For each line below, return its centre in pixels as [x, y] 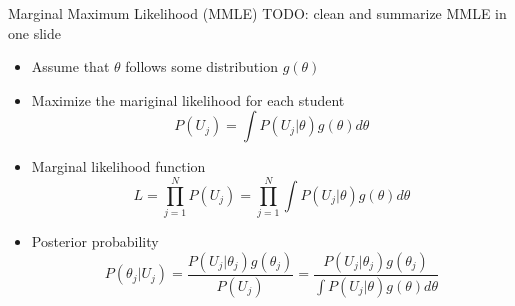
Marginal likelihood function [118, 166]
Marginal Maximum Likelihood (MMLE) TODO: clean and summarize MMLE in [257, 13]
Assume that [70, 66]
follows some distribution [201, 66]
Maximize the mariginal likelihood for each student [188, 99]
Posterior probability [95, 241]
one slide [34, 32]
